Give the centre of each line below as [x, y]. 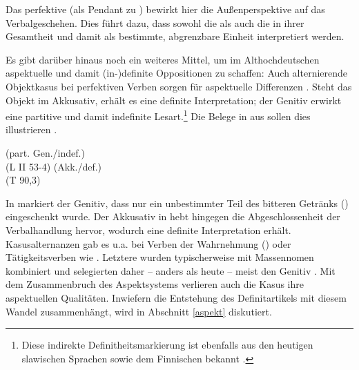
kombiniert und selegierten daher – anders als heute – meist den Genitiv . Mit [171, 270]
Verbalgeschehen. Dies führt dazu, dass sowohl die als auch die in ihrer [155, 22]
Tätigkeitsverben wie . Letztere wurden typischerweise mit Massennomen [160, 257]
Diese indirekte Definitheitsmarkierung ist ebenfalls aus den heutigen [167, 345]
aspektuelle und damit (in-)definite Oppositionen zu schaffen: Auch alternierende [177, 73]
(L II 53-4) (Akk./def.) [54, 166]
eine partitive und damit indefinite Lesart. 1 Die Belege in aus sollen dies [158, 115]
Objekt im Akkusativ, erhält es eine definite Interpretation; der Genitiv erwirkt [174, 100]
